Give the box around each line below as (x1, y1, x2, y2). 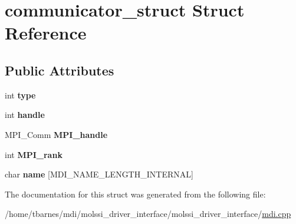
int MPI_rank (5, 148, 63, 160)
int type (5, 88, 36, 101)
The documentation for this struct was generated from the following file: (5, 187, 266, 200)
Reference (5, 21, 87, 45)
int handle (5, 108, 45, 121)
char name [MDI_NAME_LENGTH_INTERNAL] (5, 168, 193, 180)
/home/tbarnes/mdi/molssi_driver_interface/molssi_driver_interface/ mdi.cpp (5, 207, 291, 220)
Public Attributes (5, 61, 114, 79)
